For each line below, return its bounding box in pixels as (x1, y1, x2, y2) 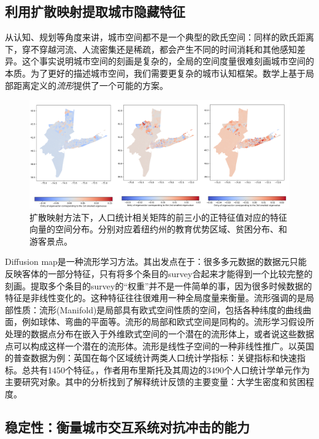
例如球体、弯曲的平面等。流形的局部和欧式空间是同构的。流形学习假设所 (21, 315, 314, 328)
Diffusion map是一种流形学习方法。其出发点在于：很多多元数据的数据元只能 (5, 255, 307, 268)
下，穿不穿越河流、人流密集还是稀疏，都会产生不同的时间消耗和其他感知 (5, 42, 297, 55)
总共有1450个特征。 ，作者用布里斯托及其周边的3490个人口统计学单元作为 (21, 363, 310, 376)
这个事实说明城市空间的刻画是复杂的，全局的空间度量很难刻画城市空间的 (21, 55, 314, 67)
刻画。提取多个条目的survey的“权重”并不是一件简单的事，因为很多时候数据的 (5, 279, 312, 292)
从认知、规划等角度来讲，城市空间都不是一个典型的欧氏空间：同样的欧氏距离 (5, 31, 314, 44)
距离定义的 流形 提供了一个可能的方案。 (13, 78, 168, 91)
